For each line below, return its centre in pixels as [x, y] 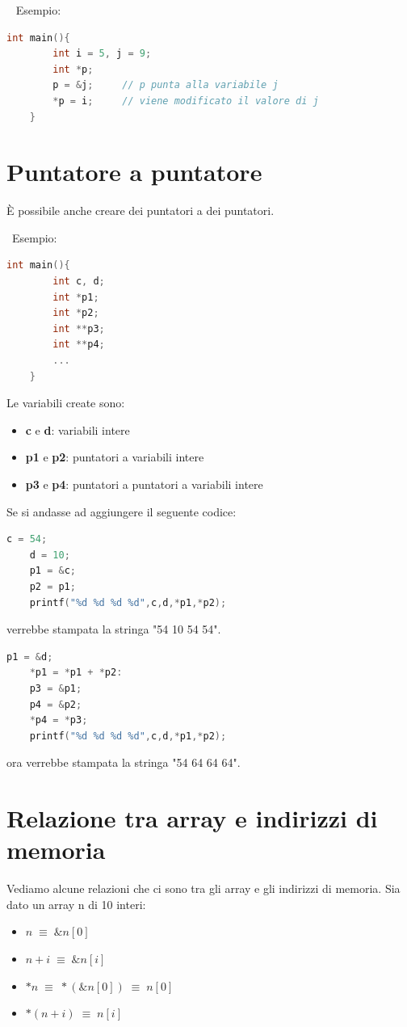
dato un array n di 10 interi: [76, 904]
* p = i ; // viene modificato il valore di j [186, 101]
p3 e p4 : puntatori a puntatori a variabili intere [144, 484]
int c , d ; [79, 282]
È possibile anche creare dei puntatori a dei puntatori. [141, 210]
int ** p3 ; [79, 328]
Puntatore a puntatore [134, 172]
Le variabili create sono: [66, 403]
